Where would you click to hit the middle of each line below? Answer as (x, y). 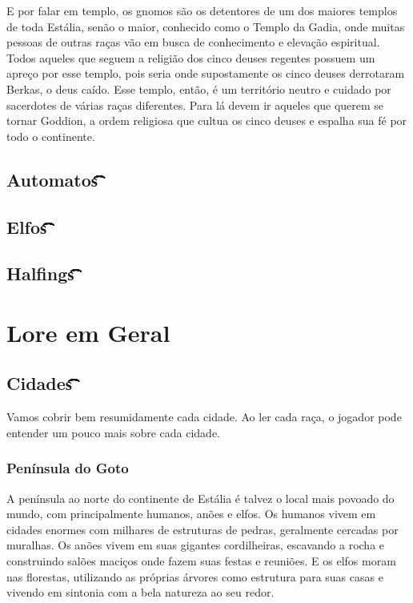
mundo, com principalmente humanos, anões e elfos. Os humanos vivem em (191, 514)
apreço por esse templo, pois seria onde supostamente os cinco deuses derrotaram (206, 73)
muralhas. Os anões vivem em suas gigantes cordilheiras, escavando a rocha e (196, 545)
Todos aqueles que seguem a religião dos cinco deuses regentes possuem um (191, 57)
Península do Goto (68, 468)
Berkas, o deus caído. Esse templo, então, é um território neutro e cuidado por (199, 88)
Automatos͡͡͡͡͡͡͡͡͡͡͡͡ (52, 179)
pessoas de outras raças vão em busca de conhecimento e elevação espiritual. (193, 42)
